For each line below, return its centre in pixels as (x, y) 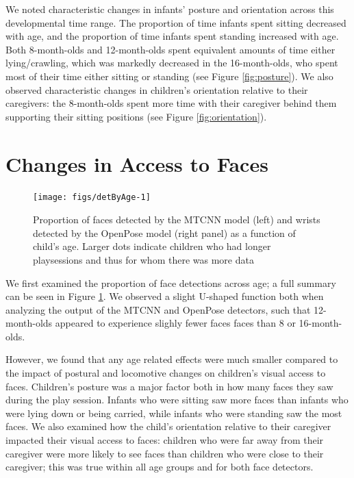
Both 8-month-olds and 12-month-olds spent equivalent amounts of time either (170, 49)
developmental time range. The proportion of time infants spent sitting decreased (176, 22)
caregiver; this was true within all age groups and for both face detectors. (160, 467)
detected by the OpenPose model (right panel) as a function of (164, 232)
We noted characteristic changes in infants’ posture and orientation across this (170, 9)
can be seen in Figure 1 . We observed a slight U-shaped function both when (165, 296)
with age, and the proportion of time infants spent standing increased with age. (172, 36)
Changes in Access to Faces (137, 163)
